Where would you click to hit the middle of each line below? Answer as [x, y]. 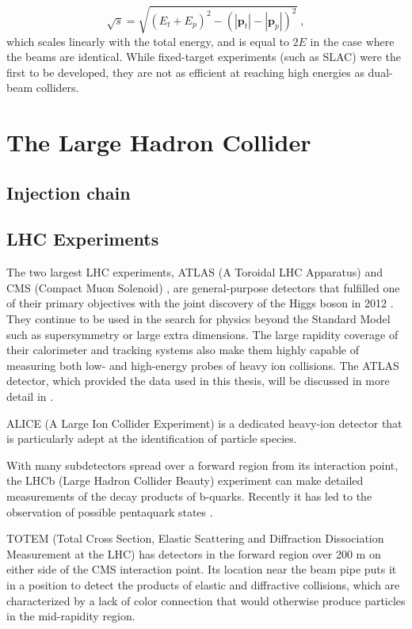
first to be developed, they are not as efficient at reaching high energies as [185, 72]
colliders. [57, 88]
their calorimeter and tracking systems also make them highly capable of [183, 350]
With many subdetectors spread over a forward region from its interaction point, [202, 465]
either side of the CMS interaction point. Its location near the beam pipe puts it [202, 569]
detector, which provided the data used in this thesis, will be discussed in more [198, 381]
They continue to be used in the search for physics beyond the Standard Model [198, 319]
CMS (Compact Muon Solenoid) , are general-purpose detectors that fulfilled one [203, 287]
